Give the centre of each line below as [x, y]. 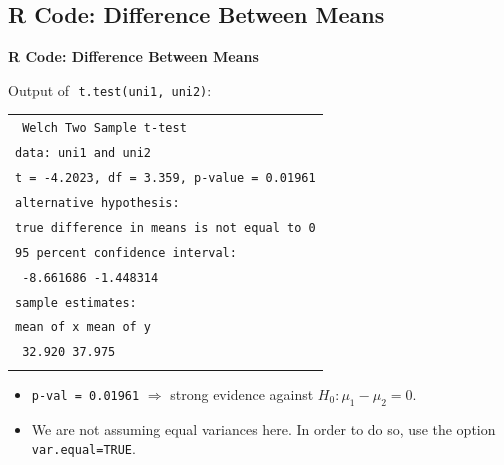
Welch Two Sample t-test [104, 128]
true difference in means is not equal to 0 [165, 227]
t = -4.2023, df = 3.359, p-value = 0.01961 [165, 178]
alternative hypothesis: [97, 202]
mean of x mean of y [83, 327]
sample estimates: [76, 302]
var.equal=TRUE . [83, 448]
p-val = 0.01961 [85, 395]
